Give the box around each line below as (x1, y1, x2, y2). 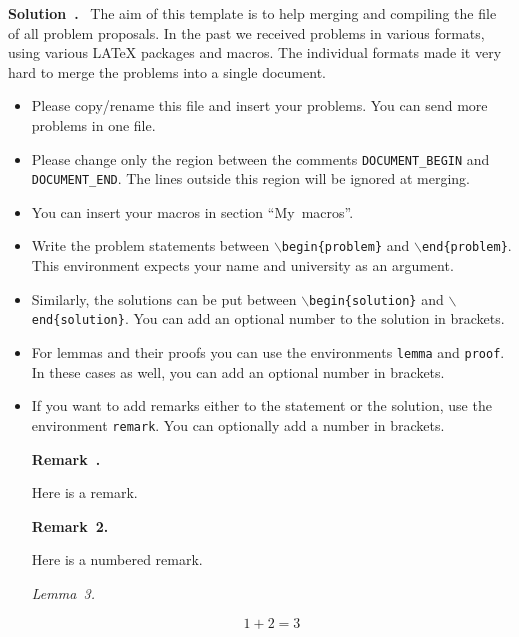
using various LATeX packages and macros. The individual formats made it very (8, 42, 502, 63)
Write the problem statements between (31, 235, 270, 256)
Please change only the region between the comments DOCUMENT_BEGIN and (31, 148, 490, 169)
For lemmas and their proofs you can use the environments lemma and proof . (31, 342, 505, 363)
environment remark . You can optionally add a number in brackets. (31, 414, 445, 435)
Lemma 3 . (31, 582, 95, 603)
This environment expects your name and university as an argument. (31, 255, 454, 276)
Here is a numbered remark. (31, 549, 203, 570)
